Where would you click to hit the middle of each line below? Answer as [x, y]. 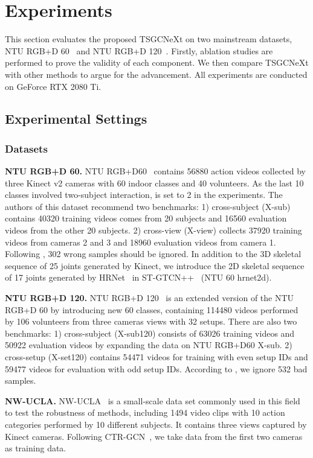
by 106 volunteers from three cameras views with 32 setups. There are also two [151, 321]
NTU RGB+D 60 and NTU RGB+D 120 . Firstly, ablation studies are [139, 50]
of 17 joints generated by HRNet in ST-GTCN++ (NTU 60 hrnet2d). [138, 277]
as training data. [36, 448]
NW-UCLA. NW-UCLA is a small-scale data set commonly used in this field [153, 400]
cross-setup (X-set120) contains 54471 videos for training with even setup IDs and [156, 357]
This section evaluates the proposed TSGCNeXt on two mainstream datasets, [149, 39]
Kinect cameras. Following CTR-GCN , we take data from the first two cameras [154, 436]
